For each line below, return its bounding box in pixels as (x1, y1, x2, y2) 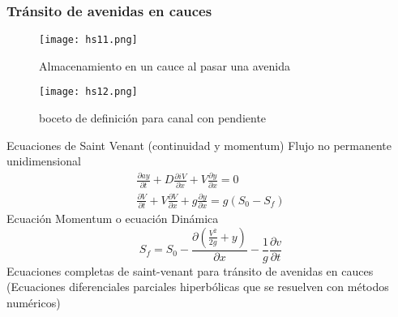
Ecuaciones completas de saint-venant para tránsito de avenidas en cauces (6, 262, 374, 279)
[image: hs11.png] (39, 34, 138, 46)
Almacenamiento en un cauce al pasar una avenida (39, 57, 291, 74)
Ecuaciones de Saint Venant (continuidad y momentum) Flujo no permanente (6, 136, 392, 153)
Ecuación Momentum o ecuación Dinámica (6, 210, 219, 227)
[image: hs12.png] (39, 86, 138, 98)
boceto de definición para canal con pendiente (39, 109, 267, 126)
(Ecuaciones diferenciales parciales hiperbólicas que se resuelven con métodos (6, 278, 389, 295)
